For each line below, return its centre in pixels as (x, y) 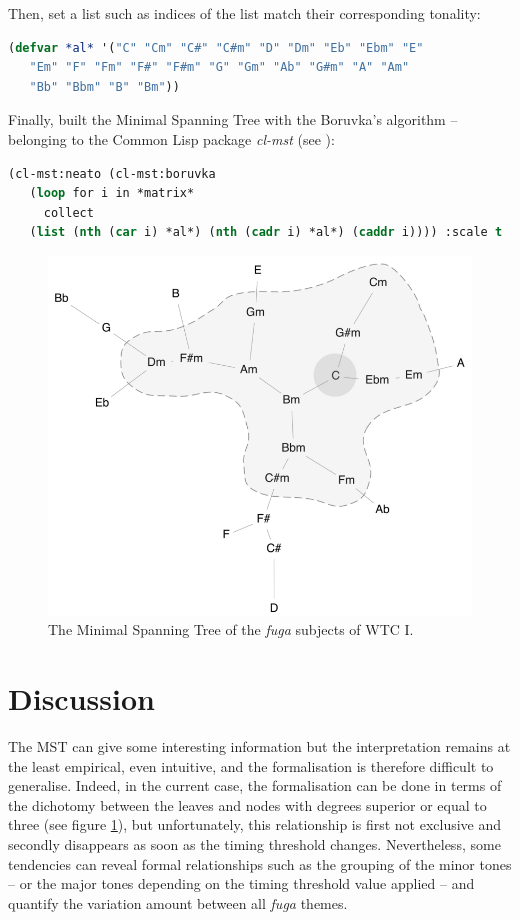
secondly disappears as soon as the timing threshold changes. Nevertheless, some (254, 844)
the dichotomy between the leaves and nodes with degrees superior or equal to (247, 804)
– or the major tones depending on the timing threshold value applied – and (241, 883)
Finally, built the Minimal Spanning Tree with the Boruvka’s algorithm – (233, 119)
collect (68, 212)
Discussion (81, 698)
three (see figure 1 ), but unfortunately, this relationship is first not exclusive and (255, 824)
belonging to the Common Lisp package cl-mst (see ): (171, 138)
